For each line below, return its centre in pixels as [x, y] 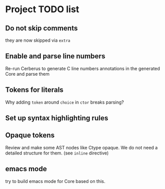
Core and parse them [27, 74]
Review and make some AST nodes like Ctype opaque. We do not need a [81, 147]
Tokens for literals [34, 90]
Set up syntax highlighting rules [57, 118]
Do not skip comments [41, 28]
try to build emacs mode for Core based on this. [55, 181]
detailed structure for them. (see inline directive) [57, 153]
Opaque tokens [30, 135]
